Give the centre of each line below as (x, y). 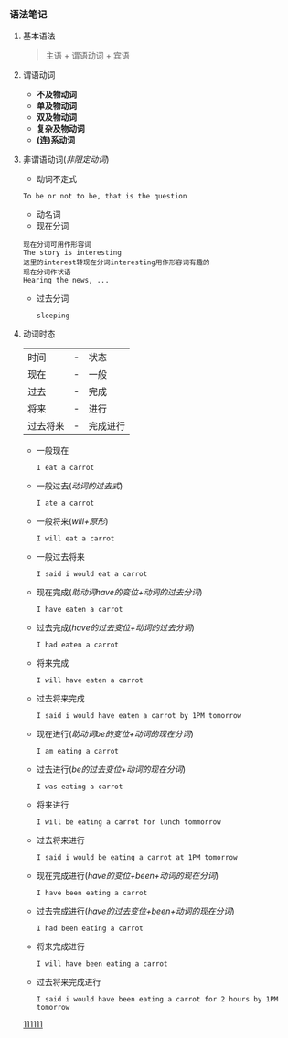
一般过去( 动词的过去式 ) (80, 486)
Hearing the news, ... (66, 281)
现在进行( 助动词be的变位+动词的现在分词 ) (115, 734)
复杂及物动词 (60, 129)
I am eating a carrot (77, 752)
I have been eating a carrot (92, 894)
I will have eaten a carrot (90, 680)
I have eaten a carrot (80, 610)
